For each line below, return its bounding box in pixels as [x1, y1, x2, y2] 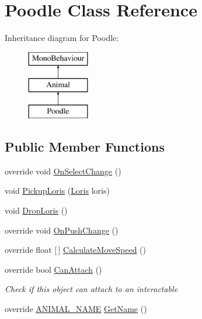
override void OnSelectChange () [5, 164, 121, 177]
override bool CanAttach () [5, 263, 102, 275]
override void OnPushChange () [5, 224, 119, 236]
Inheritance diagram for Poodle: [5, 32, 119, 44]
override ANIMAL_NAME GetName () [5, 303, 147, 315]
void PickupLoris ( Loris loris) [5, 184, 110, 197]
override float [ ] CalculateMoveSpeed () [5, 243, 146, 256]
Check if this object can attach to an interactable [5, 283, 178, 295]
